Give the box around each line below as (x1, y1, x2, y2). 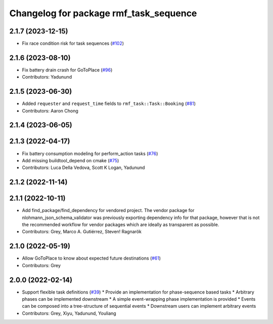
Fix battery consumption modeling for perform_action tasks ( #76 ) (22, 150, 158, 157)
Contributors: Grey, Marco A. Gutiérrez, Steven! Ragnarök (22, 229, 142, 235)
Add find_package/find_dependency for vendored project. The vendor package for (22, 207, 195, 213)
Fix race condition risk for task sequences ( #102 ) (22, 41, 124, 47)
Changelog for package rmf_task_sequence (9, 8, 197, 19)
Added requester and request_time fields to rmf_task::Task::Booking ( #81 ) (22, 100, 196, 106)
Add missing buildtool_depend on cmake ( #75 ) (22, 157, 119, 163)
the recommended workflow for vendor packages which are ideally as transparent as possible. (22, 222, 219, 228)
